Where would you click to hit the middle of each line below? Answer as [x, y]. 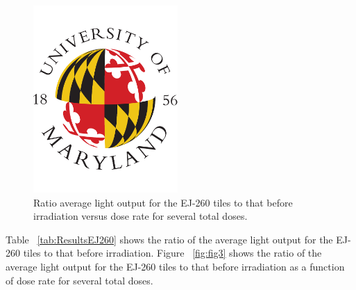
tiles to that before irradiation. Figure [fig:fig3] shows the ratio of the [172, 253]
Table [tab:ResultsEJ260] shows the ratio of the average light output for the [169, 239]
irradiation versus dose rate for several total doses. [141, 216]
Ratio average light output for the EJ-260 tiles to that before [163, 202]
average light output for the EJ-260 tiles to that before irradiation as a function [175, 266]
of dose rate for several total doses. [79, 280]
